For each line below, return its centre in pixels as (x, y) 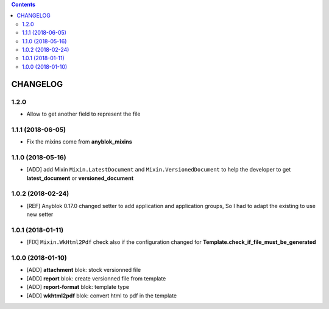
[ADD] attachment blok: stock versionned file (84, 270)
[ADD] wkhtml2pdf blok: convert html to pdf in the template (102, 296)
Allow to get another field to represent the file (83, 114)
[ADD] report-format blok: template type (78, 287)
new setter (40, 214)
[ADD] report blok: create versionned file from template (96, 278)
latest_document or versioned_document (80, 178)
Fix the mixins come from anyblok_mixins (79, 142)
